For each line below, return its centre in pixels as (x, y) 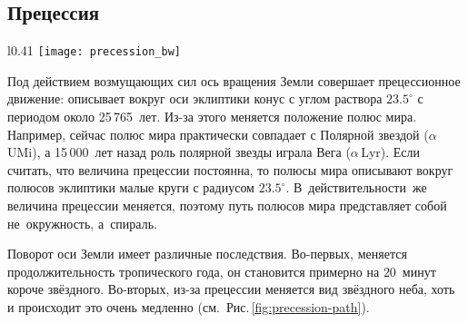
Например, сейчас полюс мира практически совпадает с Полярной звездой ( (218, 134)
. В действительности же (356, 187)
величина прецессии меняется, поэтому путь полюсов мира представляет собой (227, 206)
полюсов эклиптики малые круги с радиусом (131, 187)
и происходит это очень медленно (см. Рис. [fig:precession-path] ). (189, 306)
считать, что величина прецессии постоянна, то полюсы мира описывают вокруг (230, 169)
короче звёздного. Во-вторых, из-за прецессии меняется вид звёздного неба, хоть (231, 289)
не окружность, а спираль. (82, 223)
